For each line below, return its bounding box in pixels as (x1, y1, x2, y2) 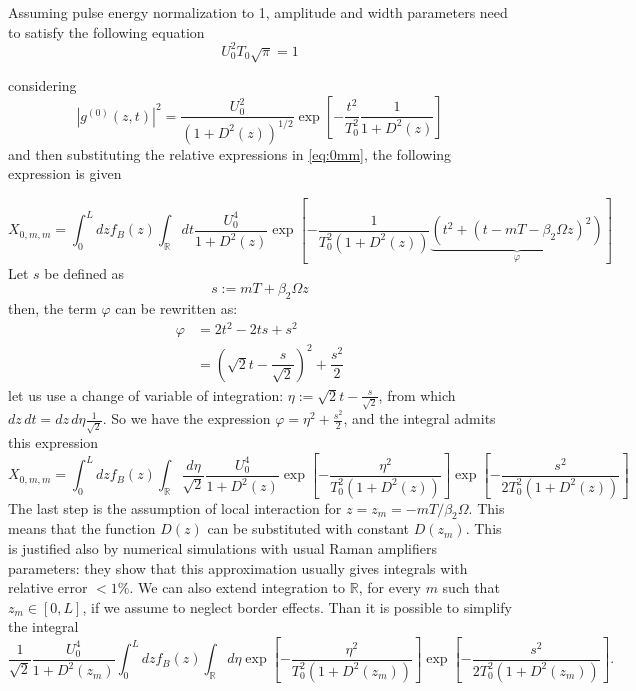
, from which (378, 384, 456, 405)
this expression (8, 432, 99, 453)
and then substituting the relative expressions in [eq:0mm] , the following (8, 143, 452, 164)
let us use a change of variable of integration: (8, 384, 284, 405)
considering (8, 75, 77, 96)
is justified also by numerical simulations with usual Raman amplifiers (8, 537, 437, 558)
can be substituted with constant (207, 518, 410, 539)
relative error (8, 577, 88, 598)
